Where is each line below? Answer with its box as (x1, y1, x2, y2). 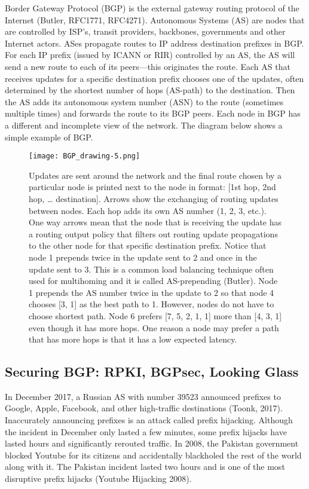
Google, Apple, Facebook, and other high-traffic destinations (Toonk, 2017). (5, 402, 283, 414)
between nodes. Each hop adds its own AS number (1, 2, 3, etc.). (29, 204, 267, 216)
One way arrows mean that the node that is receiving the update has (29, 216, 282, 228)
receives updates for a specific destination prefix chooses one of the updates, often (5, 72, 304, 84)
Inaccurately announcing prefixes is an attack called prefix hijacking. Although (5, 414, 293, 426)
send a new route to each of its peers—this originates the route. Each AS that (5, 60, 290, 72)
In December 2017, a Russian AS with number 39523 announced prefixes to (5, 390, 281, 402)
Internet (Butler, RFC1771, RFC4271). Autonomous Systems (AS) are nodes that (5, 13, 305, 26)
